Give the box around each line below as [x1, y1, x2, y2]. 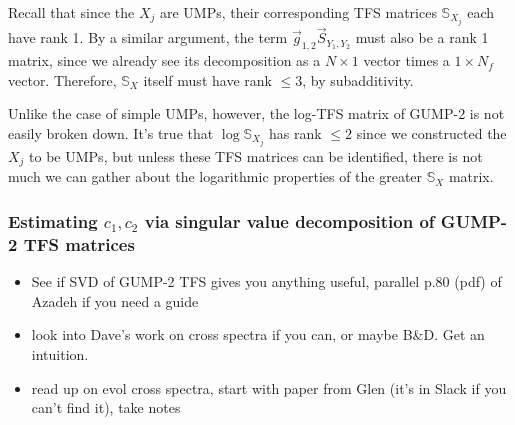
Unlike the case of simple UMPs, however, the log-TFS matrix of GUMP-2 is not [8, 103, 505, 124]
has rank [269, 122, 322, 143]
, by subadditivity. [302, 69, 414, 90]
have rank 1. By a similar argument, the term [8, 27, 288, 48]
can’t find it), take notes [31, 397, 181, 418]
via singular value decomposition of [144, 208, 435, 233]
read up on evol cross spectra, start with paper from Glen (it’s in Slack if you [31, 377, 507, 398]
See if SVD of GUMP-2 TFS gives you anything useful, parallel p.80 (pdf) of [31, 271, 502, 292]
